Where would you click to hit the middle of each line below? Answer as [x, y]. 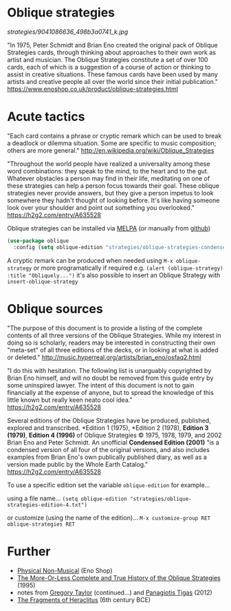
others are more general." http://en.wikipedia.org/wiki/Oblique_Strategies [111, 150]
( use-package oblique [38, 241]
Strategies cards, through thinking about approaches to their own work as [112, 52]
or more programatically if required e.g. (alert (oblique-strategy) [128, 268]
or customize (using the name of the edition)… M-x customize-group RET [109, 517]
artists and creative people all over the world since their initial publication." [113, 81]
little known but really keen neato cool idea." [70, 400]
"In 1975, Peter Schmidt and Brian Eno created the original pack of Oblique [112, 45]
